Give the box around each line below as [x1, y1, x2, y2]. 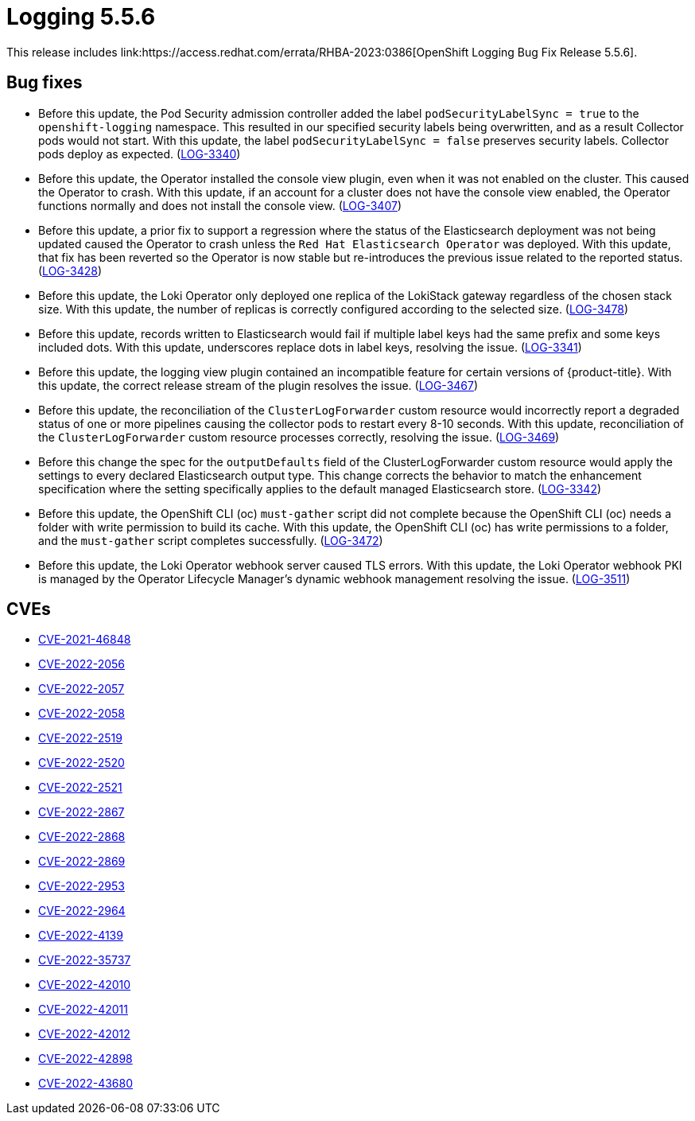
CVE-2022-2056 [38, 657, 126, 671]
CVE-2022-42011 [38, 1002, 128, 1017]
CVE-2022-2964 [38, 904, 126, 918]
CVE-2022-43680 [38, 1076, 134, 1091]
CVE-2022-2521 [38, 780, 122, 795]
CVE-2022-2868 [38, 830, 126, 844]
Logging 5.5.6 [6, 3, 156, 30]
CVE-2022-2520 [38, 756, 125, 770]
